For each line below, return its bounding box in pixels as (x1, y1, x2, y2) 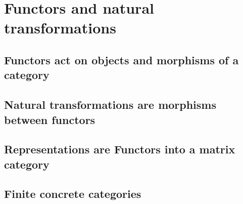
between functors (4, 111, 95, 127)
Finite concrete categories (4, 186, 141, 201)
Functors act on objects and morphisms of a (4, 52, 239, 67)
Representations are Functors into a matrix (4, 141, 235, 157)
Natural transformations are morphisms (4, 97, 216, 112)
